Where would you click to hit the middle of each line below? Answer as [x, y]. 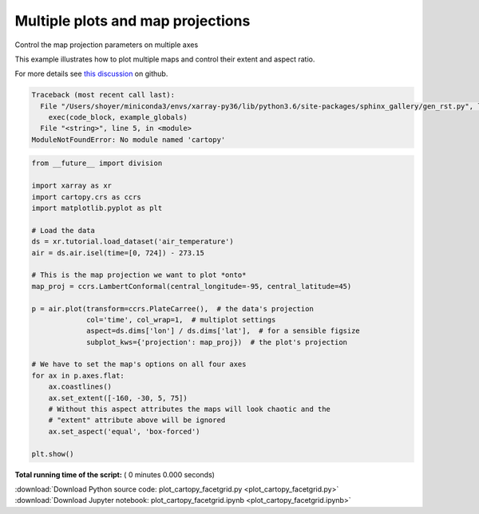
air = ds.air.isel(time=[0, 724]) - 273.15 [118, 253]
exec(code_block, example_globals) [118, 117]
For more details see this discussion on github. [91, 74]
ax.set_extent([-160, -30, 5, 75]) [118, 398]
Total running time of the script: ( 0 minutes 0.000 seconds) [115, 474]
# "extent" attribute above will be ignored [137, 420]
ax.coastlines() [80, 387]
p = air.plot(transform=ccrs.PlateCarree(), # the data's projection [173, 308]
